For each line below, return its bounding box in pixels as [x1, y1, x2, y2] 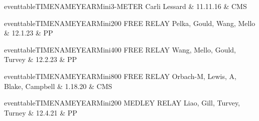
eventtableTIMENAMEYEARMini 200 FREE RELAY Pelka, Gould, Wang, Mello [4, 17, 255, 28]
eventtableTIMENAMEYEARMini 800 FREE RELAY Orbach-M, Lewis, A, [4, 70, 236, 81]
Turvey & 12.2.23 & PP [4, 54, 77, 64]
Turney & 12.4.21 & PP [4, 107, 77, 117]
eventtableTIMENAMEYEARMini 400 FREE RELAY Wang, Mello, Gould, [4, 44, 236, 54]
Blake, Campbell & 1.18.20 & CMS [4, 80, 112, 91]
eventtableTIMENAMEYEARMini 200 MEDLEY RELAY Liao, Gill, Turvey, [4, 97, 240, 108]
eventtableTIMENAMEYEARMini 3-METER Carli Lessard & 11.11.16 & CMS [4, 1, 247, 11]
